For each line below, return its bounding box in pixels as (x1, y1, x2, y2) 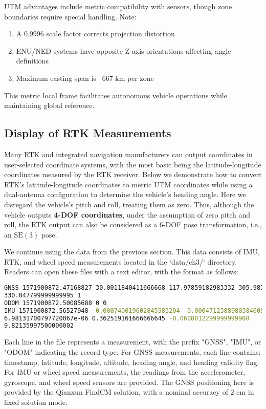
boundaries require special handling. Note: (4, 11, 137, 21)
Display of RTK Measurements (4, 125, 171, 141)
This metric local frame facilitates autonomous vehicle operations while (4, 90, 227, 100)
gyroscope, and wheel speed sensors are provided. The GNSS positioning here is (4, 376, 254, 387)
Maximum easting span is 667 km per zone (16, 72, 154, 83)
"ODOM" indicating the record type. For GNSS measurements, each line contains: (4, 346, 261, 357)
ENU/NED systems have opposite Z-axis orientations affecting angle (16, 45, 231, 56)
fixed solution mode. (4, 396, 68, 407)
